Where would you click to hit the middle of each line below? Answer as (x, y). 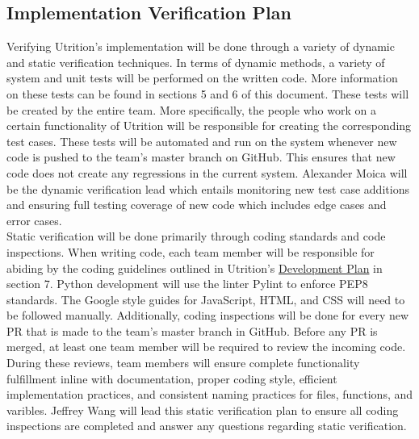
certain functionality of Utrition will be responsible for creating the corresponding (209, 125)
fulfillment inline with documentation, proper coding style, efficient (172, 378)
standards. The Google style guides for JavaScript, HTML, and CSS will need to (206, 299)
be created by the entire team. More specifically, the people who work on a (191, 109)
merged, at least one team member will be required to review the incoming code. (206, 347)
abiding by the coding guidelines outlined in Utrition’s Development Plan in (195, 268)
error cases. (34, 220)
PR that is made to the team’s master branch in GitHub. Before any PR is (192, 330)
